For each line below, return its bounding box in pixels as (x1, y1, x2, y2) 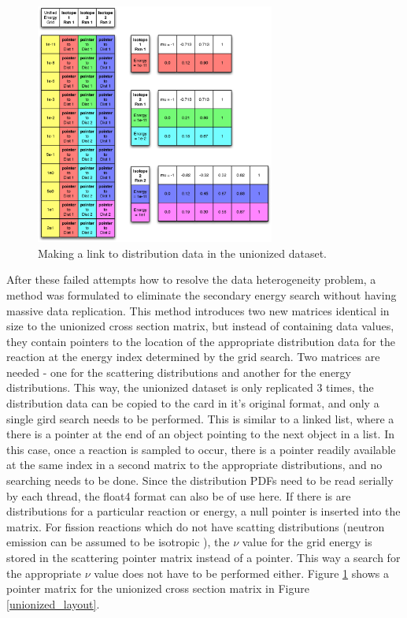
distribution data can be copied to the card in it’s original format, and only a (6, 395, 379, 411)
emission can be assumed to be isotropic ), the (6, 534, 230, 550)
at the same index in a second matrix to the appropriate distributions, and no (6, 456, 383, 473)
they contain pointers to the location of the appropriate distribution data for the (6, 333, 395, 349)
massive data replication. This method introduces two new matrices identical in (6, 302, 390, 318)
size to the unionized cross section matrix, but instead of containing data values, (6, 318, 394, 334)
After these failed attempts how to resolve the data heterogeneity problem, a (6, 271, 376, 288)
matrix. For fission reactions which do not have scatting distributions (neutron (6, 518, 385, 534)
